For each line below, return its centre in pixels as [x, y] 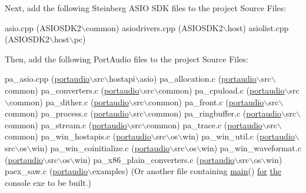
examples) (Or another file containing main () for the [187, 171]
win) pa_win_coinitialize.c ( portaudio [101, 147]
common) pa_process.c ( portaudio [67, 113]
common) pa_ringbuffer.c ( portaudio [214, 113]
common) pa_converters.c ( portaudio [72, 90]
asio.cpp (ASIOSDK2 [43, 27]
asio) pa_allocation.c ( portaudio [198, 79]
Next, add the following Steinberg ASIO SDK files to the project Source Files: [146, 8]
